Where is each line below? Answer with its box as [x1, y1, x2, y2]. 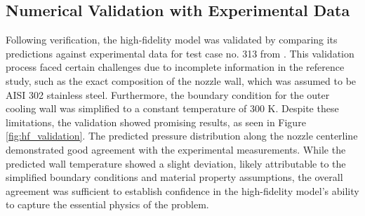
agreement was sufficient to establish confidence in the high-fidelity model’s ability [6, 183, 359, 198]
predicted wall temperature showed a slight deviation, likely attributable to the [6, 156, 346, 170]
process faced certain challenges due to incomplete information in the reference [6, 60, 345, 74]
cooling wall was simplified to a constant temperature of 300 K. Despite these [6, 101, 339, 116]
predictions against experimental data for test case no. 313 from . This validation [6, 46, 354, 60]
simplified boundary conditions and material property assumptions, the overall [6, 170, 343, 184]
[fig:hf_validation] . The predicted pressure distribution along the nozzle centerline [6, 128, 358, 143]
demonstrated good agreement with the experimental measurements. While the [6, 142, 346, 156]
